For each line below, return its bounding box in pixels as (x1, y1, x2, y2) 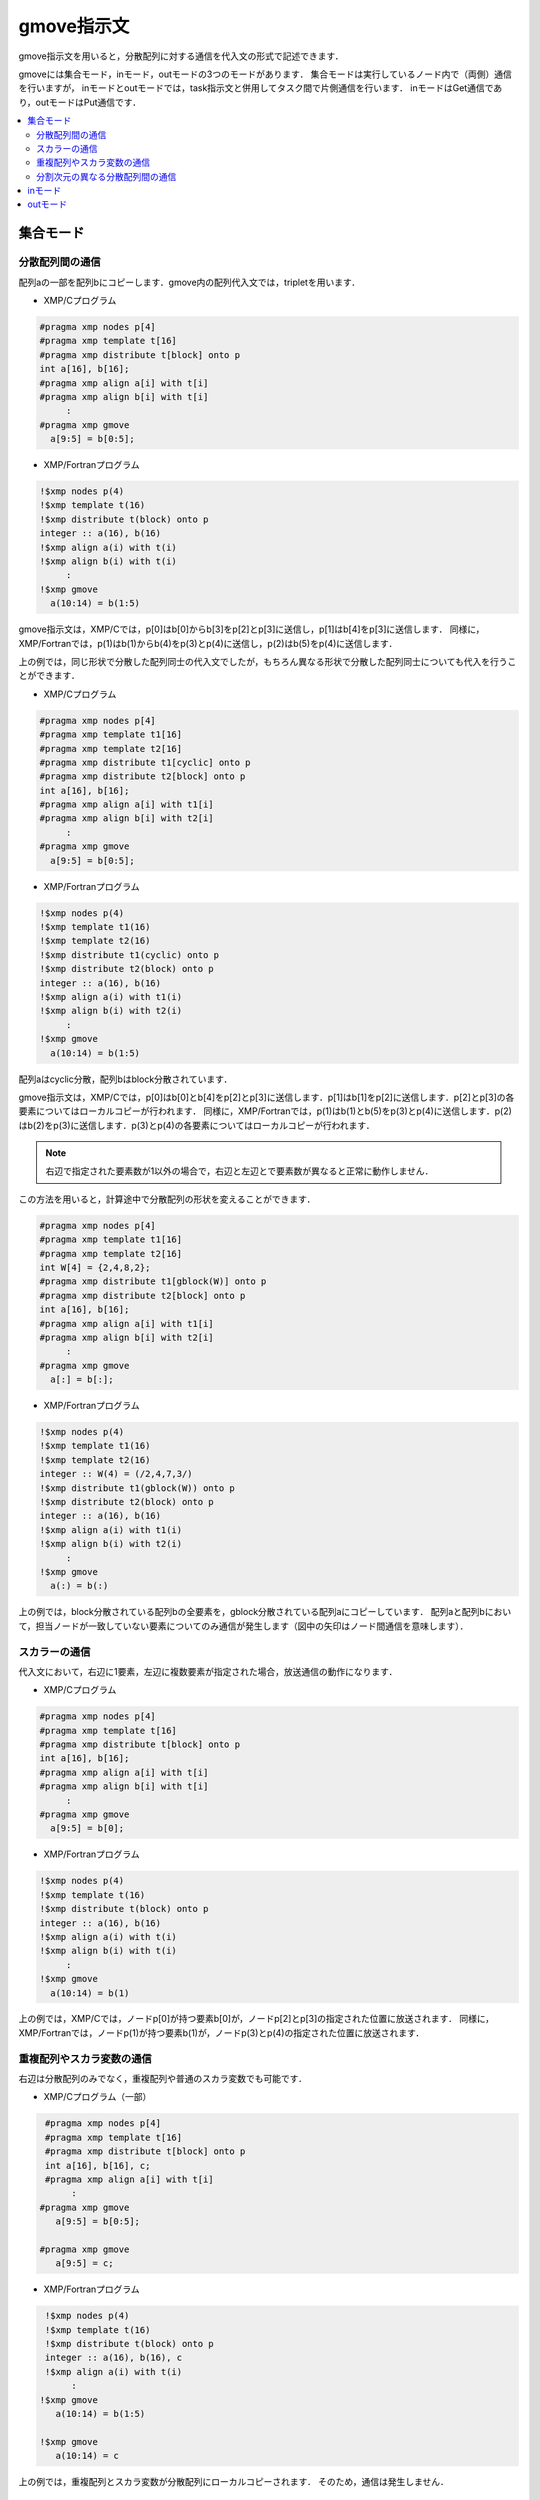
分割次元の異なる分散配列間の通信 (36, 170, 177, 182)
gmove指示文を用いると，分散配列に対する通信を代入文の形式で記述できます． (18, 50, 344, 62)
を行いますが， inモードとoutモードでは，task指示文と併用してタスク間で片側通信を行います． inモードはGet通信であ (18, 82, 503, 94)
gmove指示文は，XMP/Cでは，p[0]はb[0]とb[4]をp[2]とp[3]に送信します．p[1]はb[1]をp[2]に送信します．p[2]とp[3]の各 (18, 1091, 515, 1103)
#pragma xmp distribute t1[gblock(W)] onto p (39, 1276, 267, 1287)
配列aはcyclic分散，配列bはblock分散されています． (18, 1073, 233, 1085)
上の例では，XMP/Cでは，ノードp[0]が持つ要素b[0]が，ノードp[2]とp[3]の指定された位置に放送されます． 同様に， (18, 2013, 495, 2025)
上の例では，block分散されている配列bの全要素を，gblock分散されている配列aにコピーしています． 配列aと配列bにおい (18, 1606, 512, 1618)
